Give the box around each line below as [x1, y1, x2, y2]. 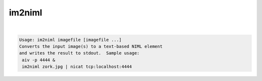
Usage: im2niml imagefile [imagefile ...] [19, 37, 122, 42]
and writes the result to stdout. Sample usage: [19, 51, 140, 56]
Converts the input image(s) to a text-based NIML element [19, 43, 163, 49]
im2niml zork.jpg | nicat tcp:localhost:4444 [22, 64, 132, 69]
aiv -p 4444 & [22, 57, 55, 63]
